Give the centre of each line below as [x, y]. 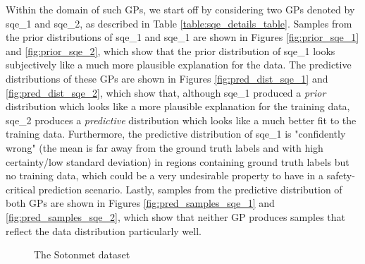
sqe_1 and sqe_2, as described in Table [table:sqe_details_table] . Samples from [179, 23]
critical [21, 189]
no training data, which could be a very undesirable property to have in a [165, 175]
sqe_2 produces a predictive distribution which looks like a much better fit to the [181, 120]
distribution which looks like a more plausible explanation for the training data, [178, 106]
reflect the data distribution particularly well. [104, 230]
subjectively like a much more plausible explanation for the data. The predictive [179, 65]
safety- [341, 175]
